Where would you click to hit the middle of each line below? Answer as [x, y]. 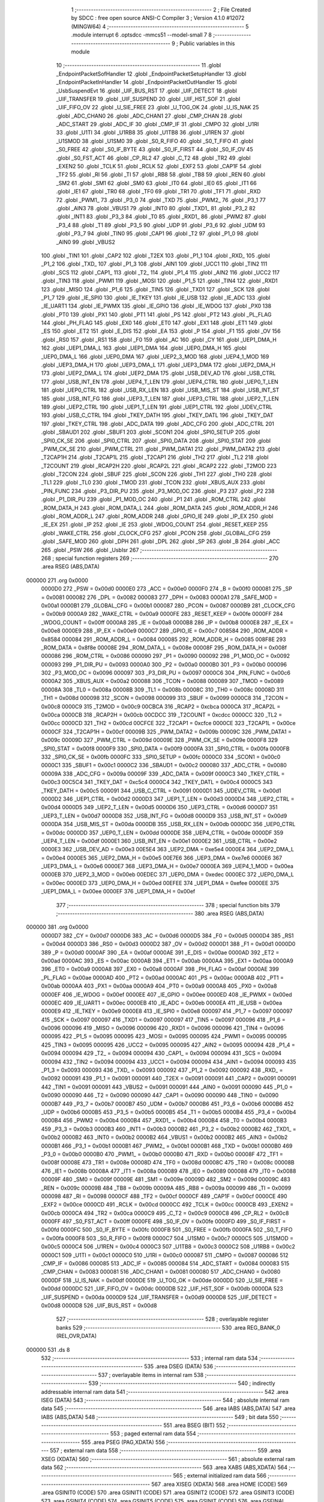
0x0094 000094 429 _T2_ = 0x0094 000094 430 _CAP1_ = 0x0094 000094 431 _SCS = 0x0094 [161, 1053]
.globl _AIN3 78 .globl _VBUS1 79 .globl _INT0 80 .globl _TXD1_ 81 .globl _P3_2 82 [156, 208]
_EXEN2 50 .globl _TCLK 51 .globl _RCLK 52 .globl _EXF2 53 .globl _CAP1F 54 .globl [159, 166]
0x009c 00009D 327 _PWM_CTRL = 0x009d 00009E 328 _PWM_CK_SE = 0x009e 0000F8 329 [160, 740]
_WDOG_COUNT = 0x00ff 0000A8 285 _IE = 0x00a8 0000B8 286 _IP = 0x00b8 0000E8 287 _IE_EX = [167, 622]
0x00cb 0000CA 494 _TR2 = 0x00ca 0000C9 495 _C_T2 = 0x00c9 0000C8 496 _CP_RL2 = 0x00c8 [165, 1213]
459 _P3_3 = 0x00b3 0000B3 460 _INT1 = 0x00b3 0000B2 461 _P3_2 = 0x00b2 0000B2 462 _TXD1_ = [169, 1129]
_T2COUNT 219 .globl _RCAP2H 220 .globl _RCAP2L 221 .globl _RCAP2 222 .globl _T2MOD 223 [159, 466]
